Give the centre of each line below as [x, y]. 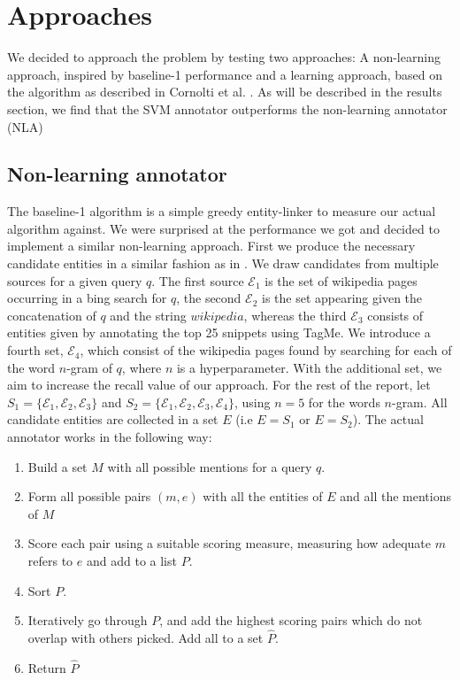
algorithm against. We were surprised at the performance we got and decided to [223, 228]
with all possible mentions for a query [210, 466]
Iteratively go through [88, 620]
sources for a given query [75, 280]
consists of [395, 315]
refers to [50, 560]
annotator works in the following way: [110, 437]
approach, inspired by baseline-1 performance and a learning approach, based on [225, 74]
